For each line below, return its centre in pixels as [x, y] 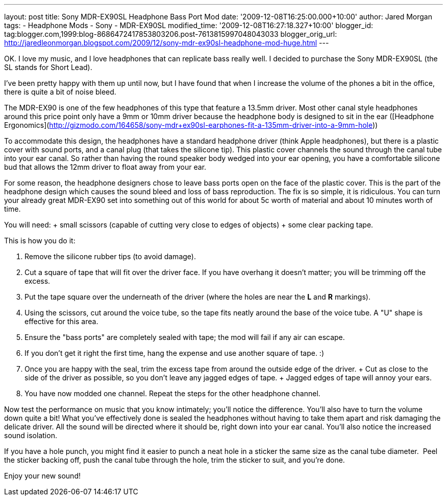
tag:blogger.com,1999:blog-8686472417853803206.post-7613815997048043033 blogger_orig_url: [171, 34]
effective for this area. [61, 321]
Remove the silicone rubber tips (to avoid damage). [110, 256]
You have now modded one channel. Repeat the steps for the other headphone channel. [172, 393]
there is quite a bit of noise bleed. [60, 92]
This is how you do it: [40, 241]
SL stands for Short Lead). [48, 67]
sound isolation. [31, 435]
